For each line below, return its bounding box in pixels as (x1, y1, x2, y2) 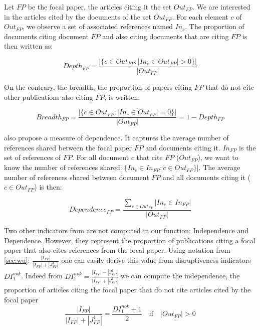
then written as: (4, 41, 53, 51)
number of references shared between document (4, 172, 149, 182)
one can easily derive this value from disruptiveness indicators (61, 255, 251, 265)
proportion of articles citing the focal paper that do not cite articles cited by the (4, 284, 251, 295)
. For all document (72, 152, 129, 162)
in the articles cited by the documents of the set (4, 11, 151, 22)
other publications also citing (4, 91, 93, 102)
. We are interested (192, 2, 250, 12)
